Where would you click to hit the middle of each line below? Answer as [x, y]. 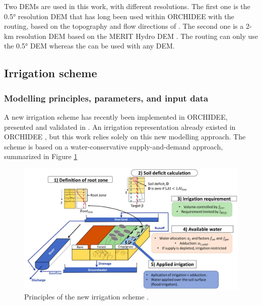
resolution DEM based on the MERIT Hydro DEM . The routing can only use [137, 36]
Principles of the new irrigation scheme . [87, 297]
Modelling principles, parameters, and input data [106, 98]
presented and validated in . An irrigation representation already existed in [120, 126]
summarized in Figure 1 [41, 156]
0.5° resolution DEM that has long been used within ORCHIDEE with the [119, 16]
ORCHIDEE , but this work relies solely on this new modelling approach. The [125, 137]
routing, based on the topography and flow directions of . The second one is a [124, 26]
